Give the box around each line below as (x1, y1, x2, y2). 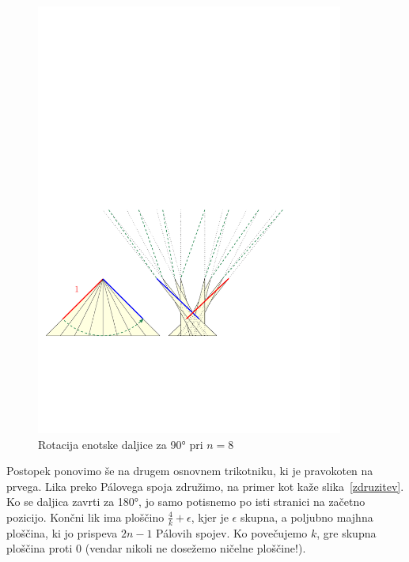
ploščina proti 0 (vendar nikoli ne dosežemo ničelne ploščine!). (6, 540, 306, 556)
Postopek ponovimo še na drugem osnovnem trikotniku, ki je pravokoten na (6, 462, 373, 479)
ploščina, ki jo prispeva (6, 524, 118, 541)
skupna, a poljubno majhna (240, 508, 373, 525)
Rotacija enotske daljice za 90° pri (38, 436, 203, 452)
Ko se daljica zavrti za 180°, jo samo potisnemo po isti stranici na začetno (6, 493, 365, 510)
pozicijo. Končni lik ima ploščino (6, 508, 165, 525)
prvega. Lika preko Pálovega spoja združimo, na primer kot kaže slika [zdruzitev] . (6, 477, 404, 494)
